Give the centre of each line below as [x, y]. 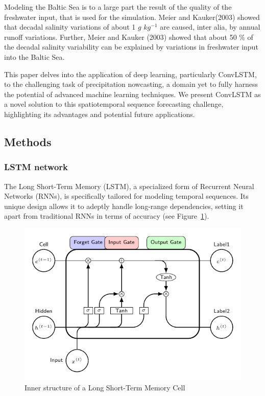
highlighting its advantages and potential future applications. [100, 114]
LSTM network [36, 167]
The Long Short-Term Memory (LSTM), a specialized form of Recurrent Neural [129, 186]
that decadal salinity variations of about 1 [70, 27]
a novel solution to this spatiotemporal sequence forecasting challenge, [114, 104]
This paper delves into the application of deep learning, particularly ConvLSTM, [130, 74]
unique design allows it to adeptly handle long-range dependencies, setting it [124, 206]
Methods [28, 141]
